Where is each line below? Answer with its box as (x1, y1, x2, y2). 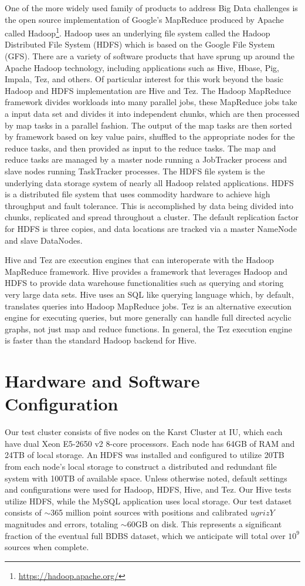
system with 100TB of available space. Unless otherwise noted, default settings (5, 472, 287, 484)
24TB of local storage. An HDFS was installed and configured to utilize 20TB (5, 449, 284, 461)
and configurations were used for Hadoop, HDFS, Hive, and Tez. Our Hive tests (5, 483, 292, 496)
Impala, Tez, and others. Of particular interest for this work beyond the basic (5, 73, 284, 85)
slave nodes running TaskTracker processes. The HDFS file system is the (5, 164, 265, 177)
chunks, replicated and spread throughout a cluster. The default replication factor (5, 211, 299, 223)
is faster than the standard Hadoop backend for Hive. (5, 334, 197, 346)
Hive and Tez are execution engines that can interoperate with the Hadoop (5, 254, 274, 266)
